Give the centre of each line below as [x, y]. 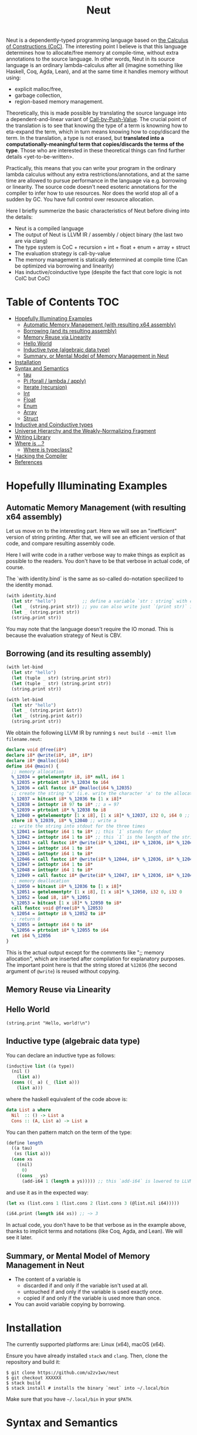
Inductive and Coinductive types [54, 425]
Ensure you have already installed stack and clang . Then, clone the [87, 1356]
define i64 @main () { [33, 766]
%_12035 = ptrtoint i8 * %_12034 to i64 [60, 783]
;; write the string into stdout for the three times [78, 826]
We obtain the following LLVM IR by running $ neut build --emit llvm [91, 733]
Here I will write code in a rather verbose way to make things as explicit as [96, 555]
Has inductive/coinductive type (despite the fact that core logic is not [98, 272]
